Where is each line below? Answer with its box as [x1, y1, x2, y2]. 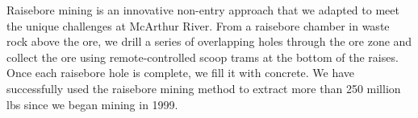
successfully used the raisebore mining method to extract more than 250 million [6, 79, 401, 96]
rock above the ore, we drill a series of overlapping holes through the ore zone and [6, 33, 412, 50]
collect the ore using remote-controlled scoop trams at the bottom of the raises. [6, 48, 399, 65]
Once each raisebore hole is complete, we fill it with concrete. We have [6, 64, 355, 81]
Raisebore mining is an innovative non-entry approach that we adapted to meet [6, 2, 399, 18]
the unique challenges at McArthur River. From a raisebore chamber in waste [6, 17, 390, 34]
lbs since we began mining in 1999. [6, 96, 178, 112]
